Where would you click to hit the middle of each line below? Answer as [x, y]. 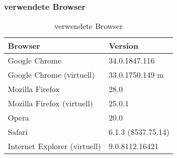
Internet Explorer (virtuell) [54, 146]
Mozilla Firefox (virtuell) [51, 103]
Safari [18, 132]
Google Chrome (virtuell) [51, 75]
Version [123, 46]
